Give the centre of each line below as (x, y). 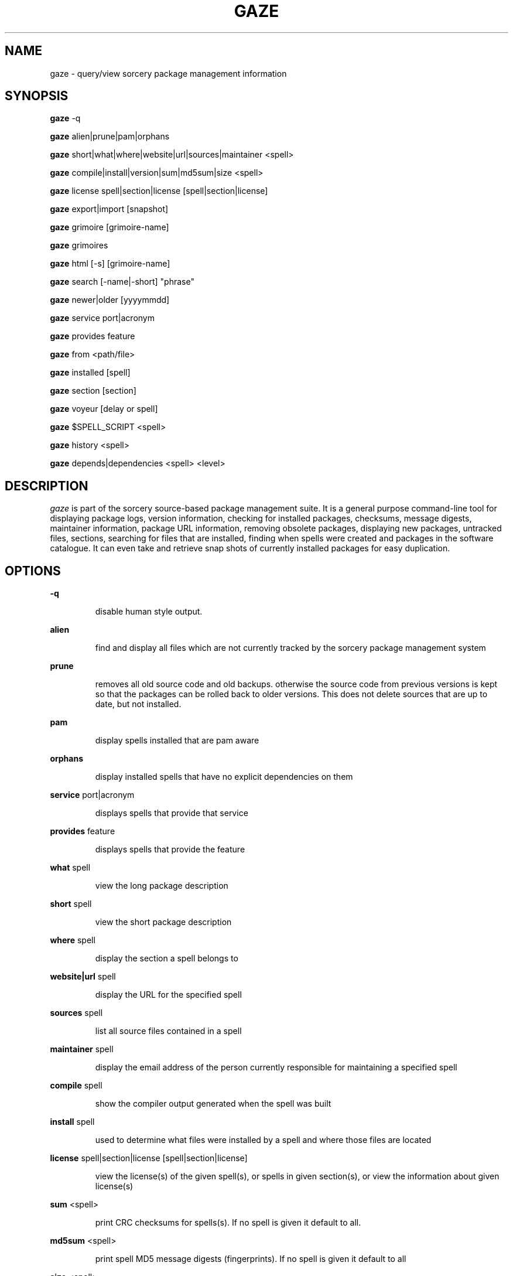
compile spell (76, 1086)
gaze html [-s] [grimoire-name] (110, 264)
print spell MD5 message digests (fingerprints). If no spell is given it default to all (251, 1259)
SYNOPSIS (37, 96)
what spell (70, 868)
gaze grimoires (79, 245)
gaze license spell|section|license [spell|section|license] (159, 191)
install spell (72, 1122)
